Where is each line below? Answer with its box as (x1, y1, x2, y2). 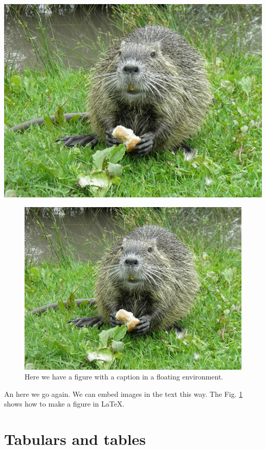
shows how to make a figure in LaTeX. (4, 398, 125, 409)
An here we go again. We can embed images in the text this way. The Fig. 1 (4, 388, 243, 399)
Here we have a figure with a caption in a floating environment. (25, 371, 224, 382)
